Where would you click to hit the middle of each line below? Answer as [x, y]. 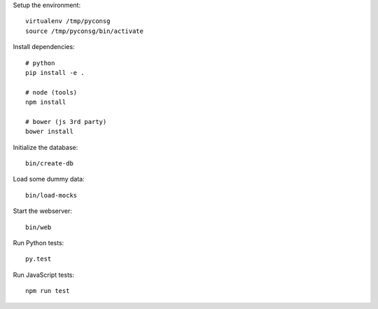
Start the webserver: [43, 211]
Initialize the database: [45, 147]
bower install [49, 132]
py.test [38, 259]
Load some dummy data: [49, 179]
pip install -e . [55, 73]
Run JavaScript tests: [44, 275]
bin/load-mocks [51, 195]
